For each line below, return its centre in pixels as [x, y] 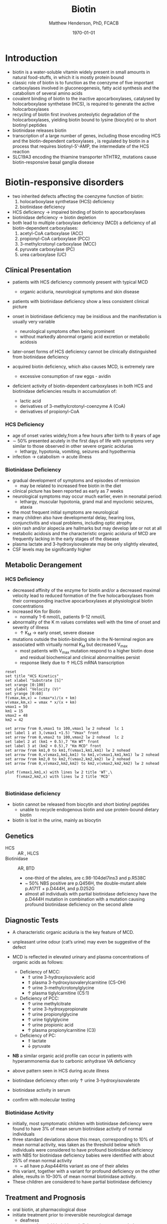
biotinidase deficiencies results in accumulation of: [65, 391]
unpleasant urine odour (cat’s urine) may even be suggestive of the [81, 942]
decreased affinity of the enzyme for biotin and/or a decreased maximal [86, 590]
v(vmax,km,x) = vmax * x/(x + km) [41, 702]
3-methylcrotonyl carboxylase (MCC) [58, 244]
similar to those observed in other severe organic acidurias [73, 446]
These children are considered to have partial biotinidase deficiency [82, 1182]
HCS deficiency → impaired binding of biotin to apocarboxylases [79, 212]
